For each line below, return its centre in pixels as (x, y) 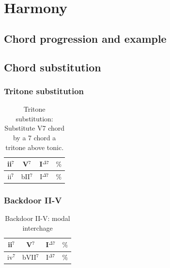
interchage (38, 227)
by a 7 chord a (34, 137)
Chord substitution (53, 67)
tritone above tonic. (35, 147)
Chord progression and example (85, 38)
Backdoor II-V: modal (38, 218)
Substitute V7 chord (35, 128)
